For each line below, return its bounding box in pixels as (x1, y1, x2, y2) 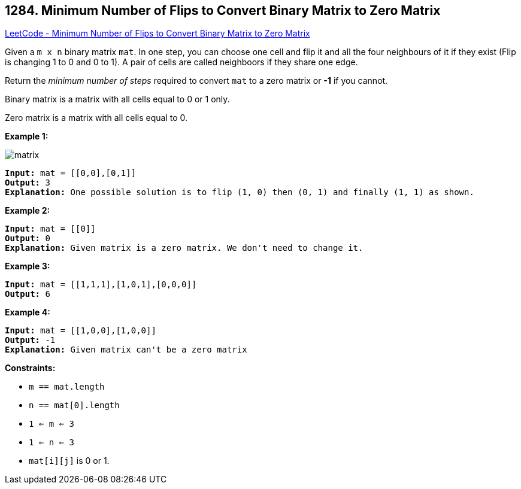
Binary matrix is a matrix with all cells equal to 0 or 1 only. (5, 94, 230, 105)
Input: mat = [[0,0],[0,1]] (5, 168, 137, 178)
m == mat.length (29, 382, 105, 392)
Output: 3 (5, 178, 50, 188)
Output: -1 (5, 335, 56, 345)
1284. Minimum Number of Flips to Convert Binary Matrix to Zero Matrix (5, 3, 441, 18)
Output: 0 (5, 233, 50, 244)
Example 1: (5, 131, 49, 142)
